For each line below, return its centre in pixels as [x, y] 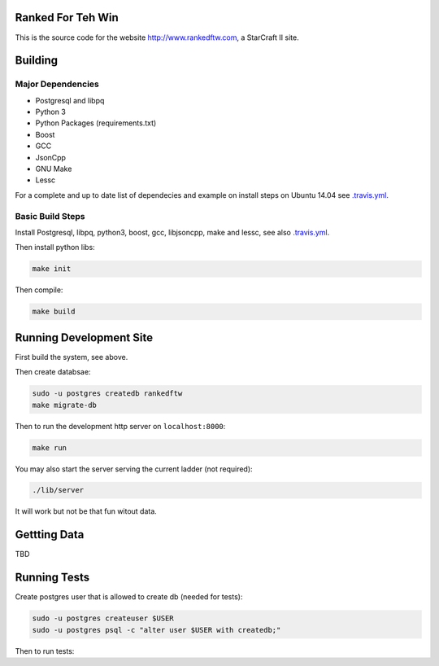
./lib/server [58, 490]
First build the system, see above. [72, 357]
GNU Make [54, 169]
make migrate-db [65, 405]
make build [54, 312]
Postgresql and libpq [70, 100]
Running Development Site [84, 337]
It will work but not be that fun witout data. [86, 511]
